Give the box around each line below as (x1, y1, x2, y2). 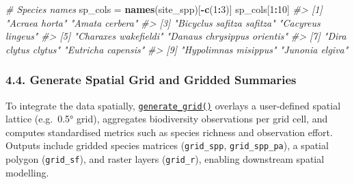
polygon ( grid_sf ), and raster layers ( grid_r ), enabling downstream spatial (5, 152, 325, 166)
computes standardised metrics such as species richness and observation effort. (5, 124, 333, 139)
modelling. (5, 165, 49, 179)
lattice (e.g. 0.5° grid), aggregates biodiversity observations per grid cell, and (5, 111, 328, 126)
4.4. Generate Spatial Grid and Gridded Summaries (5, 71, 297, 88)
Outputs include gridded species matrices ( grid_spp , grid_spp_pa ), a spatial (5, 138, 329, 153)
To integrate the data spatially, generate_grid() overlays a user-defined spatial (5, 98, 341, 112)
